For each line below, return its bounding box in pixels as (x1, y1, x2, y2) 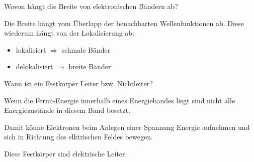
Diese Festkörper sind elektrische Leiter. (4, 148, 127, 158)
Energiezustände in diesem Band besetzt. (4, 105, 131, 115)
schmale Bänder (61, 44, 111, 55)
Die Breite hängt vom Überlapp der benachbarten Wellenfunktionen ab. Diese (4, 18, 244, 28)
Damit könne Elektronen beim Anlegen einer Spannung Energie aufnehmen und (4, 121, 250, 132)
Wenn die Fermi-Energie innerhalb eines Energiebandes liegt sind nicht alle (4, 95, 235, 105)
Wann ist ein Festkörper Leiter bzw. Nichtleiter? (4, 78, 153, 88)
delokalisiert (16, 61, 53, 72)
